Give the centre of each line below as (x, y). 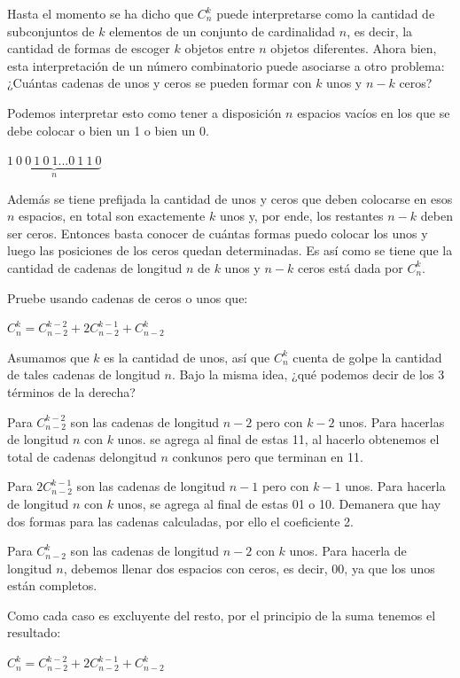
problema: (417, 65)
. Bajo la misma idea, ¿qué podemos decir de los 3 (308, 374)
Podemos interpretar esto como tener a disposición (144, 112)
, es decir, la (380, 31)
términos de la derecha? (71, 391)
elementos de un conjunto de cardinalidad (222, 31)
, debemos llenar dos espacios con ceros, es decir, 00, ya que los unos (249, 568)
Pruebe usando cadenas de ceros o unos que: (128, 297)
